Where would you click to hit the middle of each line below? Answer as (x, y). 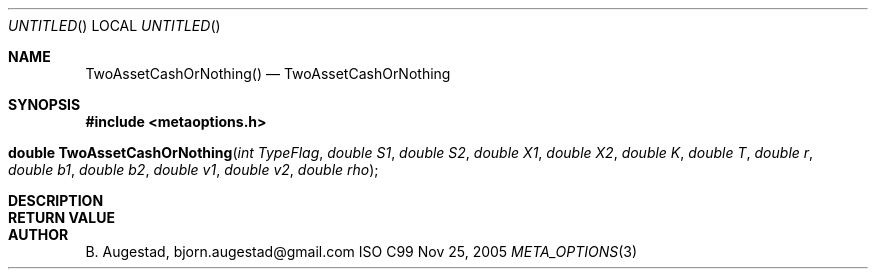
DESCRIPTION (56, 200)
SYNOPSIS (44, 104)
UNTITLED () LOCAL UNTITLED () (114, 25)
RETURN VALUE (61, 217)
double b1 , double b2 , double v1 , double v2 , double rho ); (193, 169)
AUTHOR (38, 234)
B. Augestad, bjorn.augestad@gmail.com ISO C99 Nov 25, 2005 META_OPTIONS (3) (361, 251)
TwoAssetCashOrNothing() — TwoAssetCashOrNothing (268, 73)
